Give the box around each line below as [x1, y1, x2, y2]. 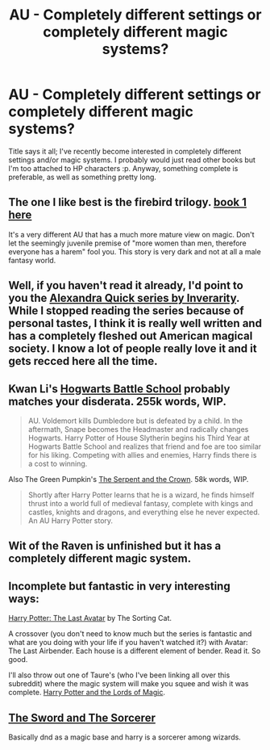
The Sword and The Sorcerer [8, 710, 156, 724]
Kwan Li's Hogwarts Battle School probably [8, 382, 231, 396]
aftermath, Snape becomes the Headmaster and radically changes [27, 424, 249, 434]
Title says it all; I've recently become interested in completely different [8, 146, 242, 156]
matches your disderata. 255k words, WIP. [8, 394, 227, 409]
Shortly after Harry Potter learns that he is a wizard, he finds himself [27, 490, 255, 500]
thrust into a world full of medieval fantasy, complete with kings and [27, 498, 254, 508]
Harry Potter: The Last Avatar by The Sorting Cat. [8, 614, 172, 623]
